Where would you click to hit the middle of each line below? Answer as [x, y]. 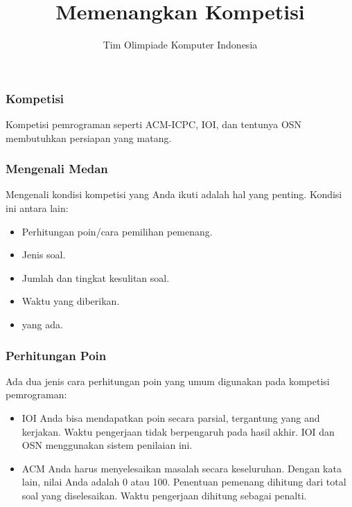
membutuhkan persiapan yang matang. [89, 137]
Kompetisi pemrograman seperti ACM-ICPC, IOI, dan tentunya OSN [154, 124]
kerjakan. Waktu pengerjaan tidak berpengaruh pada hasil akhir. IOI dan [178, 431]
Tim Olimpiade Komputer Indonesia [180, 45]
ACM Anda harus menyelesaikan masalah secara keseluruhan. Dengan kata [182, 468]
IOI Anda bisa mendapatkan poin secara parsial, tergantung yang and [171, 417]
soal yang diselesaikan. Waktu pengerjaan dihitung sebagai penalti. [164, 495]
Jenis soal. [44, 255]
